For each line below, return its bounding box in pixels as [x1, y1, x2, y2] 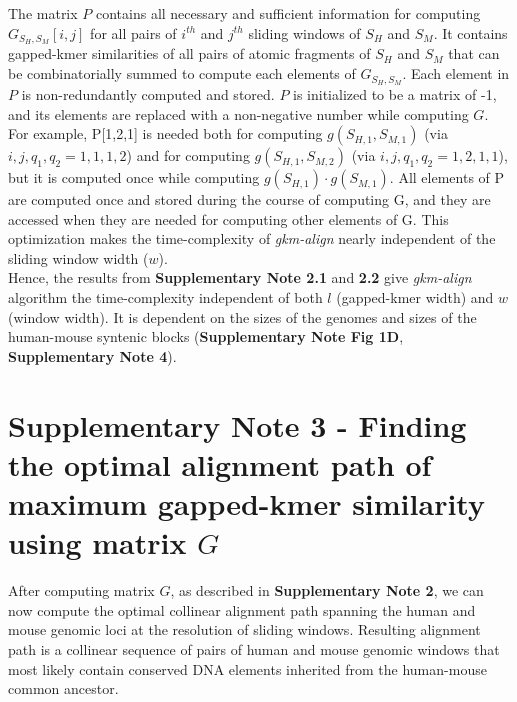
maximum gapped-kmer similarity [8, 483, 485, 523]
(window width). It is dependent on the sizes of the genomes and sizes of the [8, 306, 477, 327]
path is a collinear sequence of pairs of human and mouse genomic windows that [8, 638, 500, 659]
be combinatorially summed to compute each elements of [8, 63, 356, 84]
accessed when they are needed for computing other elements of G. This [8, 208, 449, 229]
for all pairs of [90, 22, 177, 43]
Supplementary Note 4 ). [8, 345, 177, 366]
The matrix [8, 3, 78, 23]
